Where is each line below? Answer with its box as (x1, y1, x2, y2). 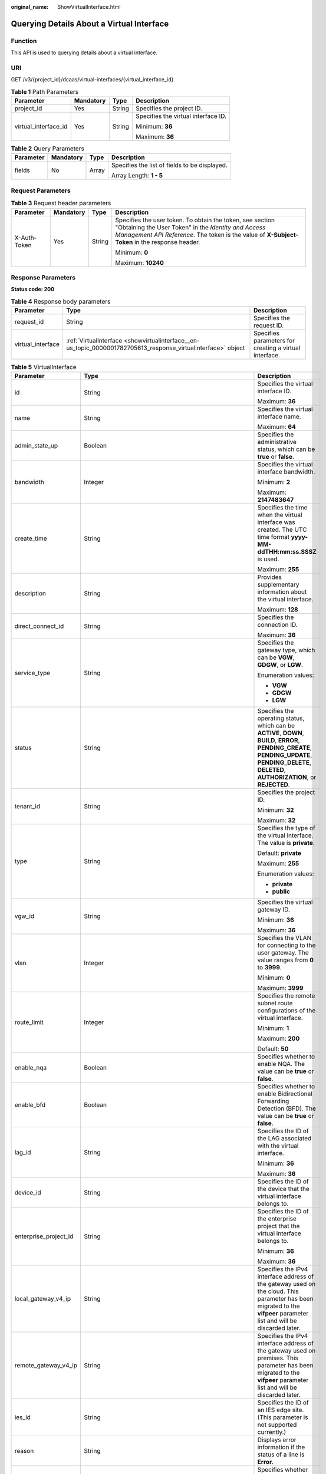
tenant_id (14, 802, 41, 811)
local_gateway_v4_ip (14, 1295, 71, 1303)
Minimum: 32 (257, 806, 294, 814)
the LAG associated (257, 1134, 312, 1143)
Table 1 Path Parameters (11, 87, 79, 96)
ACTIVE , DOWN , (257, 729, 304, 737)
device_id (14, 1189, 41, 1197)
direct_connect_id (14, 622, 64, 630)
